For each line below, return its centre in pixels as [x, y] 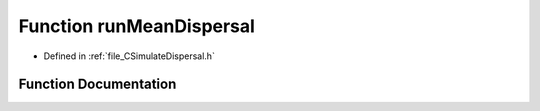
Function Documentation [97, 84]
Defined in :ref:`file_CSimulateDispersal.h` [129, 56]
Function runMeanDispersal [136, 26]
